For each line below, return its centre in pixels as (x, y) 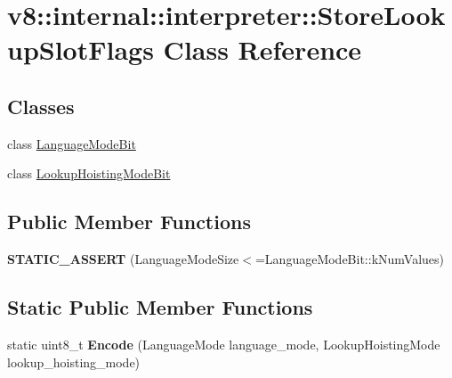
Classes (41, 106)
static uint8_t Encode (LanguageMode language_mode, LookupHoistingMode (224, 344)
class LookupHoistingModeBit (89, 173)
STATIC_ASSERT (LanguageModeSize (123, 259)
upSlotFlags (81, 49)
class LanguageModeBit (72, 143)
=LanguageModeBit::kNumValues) (350, 259)
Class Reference (262, 49)
